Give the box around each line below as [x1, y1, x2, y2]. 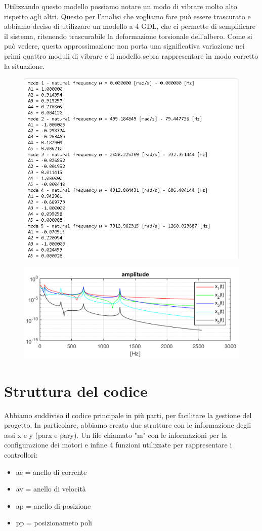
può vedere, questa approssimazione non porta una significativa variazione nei [4, 40, 245, 51]
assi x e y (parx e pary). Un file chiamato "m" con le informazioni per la [4, 429, 227, 440]
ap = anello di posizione [16, 500, 91, 511]
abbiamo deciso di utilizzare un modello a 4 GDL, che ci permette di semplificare [4, 21, 255, 31]
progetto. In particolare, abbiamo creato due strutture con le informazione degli [4, 420, 251, 430]
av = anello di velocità [16, 483, 86, 494]
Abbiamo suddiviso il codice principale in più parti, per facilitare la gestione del [4, 410, 252, 420]
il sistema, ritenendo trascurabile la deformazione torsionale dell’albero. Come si [4, 30, 252, 41]
